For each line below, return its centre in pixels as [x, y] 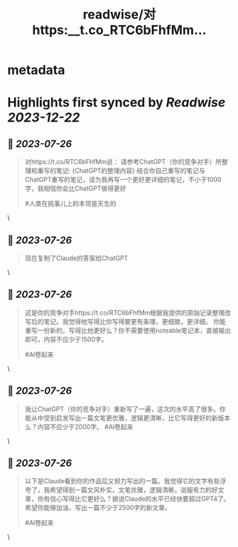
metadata [36, 70]
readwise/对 [119, 15]
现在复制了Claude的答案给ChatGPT [76, 258]
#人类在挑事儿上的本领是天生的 [70, 204]
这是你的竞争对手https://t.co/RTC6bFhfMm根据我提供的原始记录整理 [125, 313]
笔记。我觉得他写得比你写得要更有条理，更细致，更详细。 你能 [135, 321]
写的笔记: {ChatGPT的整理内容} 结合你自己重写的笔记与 [125, 170]
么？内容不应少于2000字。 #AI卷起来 [79, 426]
